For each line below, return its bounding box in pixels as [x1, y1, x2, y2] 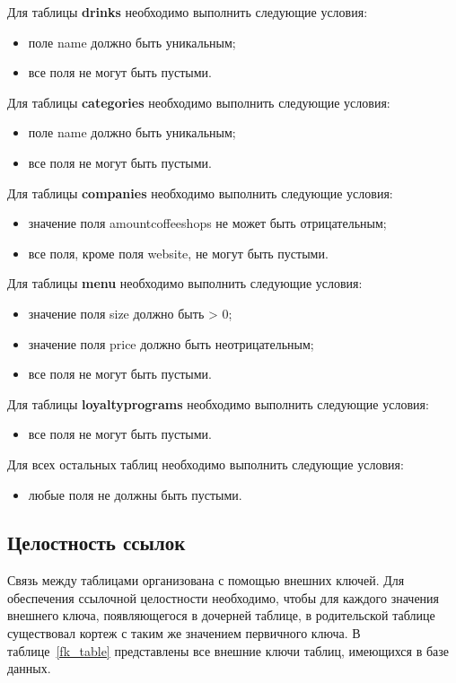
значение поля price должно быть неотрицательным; [28, 334, 314, 353]
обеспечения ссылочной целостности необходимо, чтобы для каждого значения [7, 588, 440, 607]
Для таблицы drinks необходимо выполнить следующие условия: [7, 3, 368, 21]
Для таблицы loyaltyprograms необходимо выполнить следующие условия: [7, 394, 429, 413]
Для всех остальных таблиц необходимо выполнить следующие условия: [7, 454, 404, 473]
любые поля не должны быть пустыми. [28, 485, 242, 503]
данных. [7, 659, 51, 678]
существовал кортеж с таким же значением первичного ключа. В [7, 624, 361, 643]
